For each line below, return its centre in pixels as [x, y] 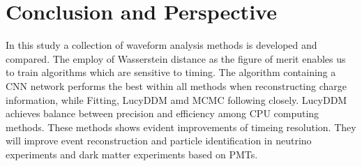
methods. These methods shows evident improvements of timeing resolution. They [181, 127]
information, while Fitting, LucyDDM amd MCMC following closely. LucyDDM [176, 99]
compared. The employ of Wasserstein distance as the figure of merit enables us [176, 58]
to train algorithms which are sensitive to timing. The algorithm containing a [171, 72]
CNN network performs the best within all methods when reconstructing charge [176, 85]
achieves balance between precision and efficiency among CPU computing [163, 113]
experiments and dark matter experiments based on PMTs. [132, 154]
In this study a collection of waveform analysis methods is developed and [161, 45]
